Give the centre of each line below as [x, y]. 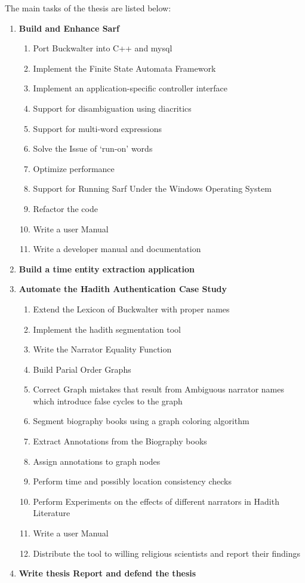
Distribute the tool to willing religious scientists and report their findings [167, 553]
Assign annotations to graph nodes [97, 461]
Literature [52, 513]
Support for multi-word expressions [98, 128]
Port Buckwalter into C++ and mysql [103, 48]
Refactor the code [65, 208]
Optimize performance [74, 168]
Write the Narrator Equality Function [102, 349]
